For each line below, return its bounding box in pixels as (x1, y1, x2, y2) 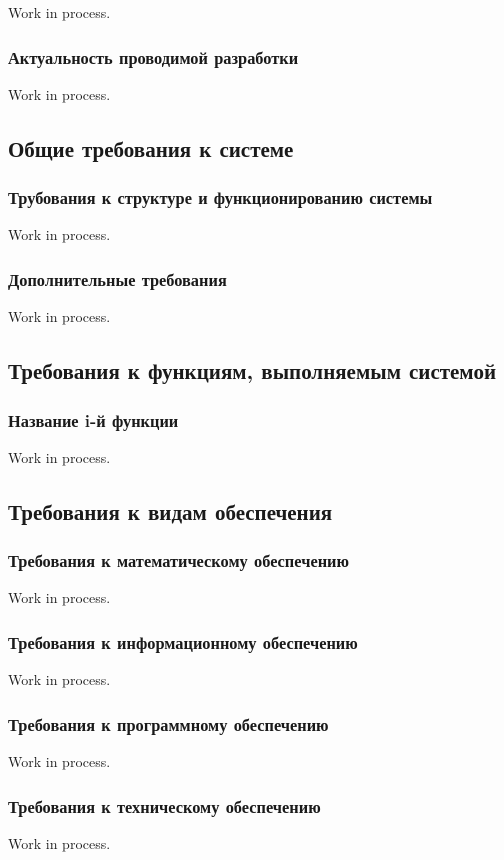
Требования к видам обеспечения (8, 495, 333, 526)
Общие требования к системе (8, 132, 294, 163)
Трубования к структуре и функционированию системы (8, 185, 433, 210)
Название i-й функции (8, 407, 179, 432)
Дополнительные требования (8, 266, 227, 291)
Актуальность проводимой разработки (8, 44, 299, 69)
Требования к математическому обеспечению (8, 548, 349, 573)
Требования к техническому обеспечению (8, 793, 321, 818)
